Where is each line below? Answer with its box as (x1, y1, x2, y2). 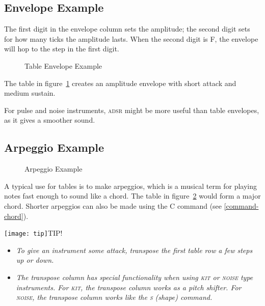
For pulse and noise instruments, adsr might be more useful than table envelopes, (4, 104, 259, 115)
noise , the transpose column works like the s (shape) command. (16, 292, 213, 302)
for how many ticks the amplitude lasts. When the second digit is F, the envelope (4, 33, 258, 44)
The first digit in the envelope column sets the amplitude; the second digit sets (4, 23, 250, 34)
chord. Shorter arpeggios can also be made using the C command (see (4, 200, 222, 211)
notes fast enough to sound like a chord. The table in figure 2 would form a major (4, 190, 261, 201)
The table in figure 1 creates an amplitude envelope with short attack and (4, 77, 236, 88)
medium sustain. (4, 88, 56, 98)
